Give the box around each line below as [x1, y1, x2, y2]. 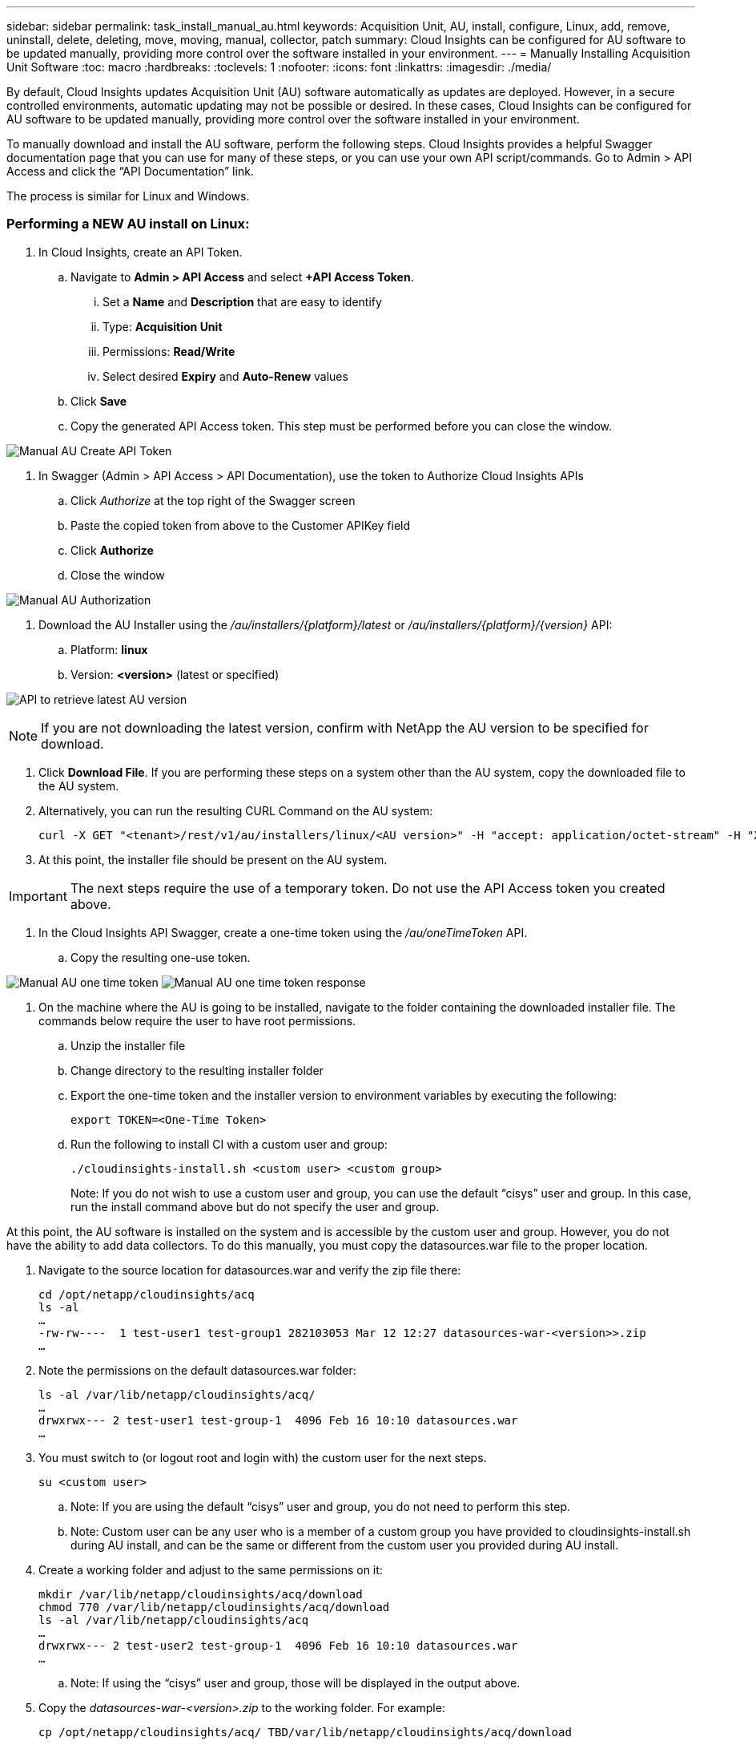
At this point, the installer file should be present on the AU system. [38, 852, 388, 866]
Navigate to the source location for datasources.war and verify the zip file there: [38, 1262, 461, 1277]
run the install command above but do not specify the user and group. [70, 1199, 440, 1214]
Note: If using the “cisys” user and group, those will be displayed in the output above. [70, 1675, 521, 1690]
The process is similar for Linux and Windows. [6, 189, 250, 203]
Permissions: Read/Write [103, 344, 235, 358]
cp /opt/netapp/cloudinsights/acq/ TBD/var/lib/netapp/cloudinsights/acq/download [38, 1725, 572, 1739]
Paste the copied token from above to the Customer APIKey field [70, 518, 411, 532]
